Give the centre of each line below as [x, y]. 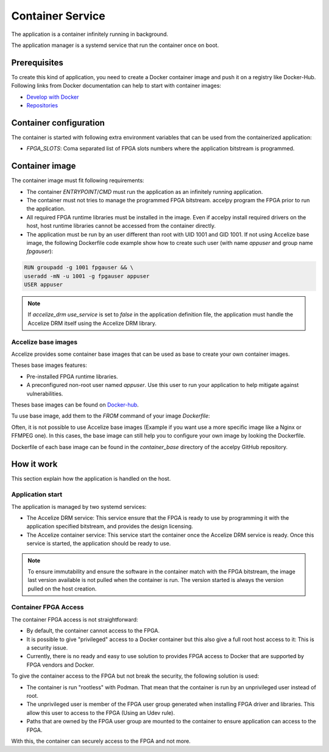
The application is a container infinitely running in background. [90, 34]
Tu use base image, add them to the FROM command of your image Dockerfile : [111, 416]
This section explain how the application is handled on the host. [91, 479]
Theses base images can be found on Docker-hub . [75, 405]
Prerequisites [37, 62]
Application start [37, 495]
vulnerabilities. [45, 394]
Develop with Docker [53, 97]
